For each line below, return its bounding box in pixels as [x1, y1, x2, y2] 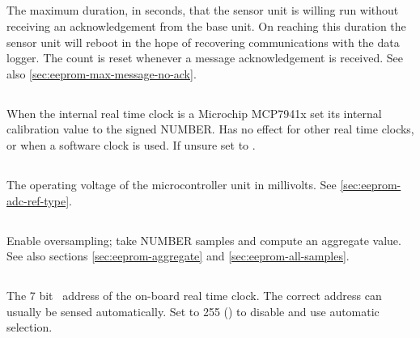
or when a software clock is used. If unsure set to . [6, 136, 256, 153]
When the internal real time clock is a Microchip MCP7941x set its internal [6, 104, 382, 121]
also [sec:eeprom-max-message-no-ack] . [6, 65, 197, 82]
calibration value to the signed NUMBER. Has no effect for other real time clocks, [6, 120, 414, 137]
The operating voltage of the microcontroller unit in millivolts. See [6, 175, 337, 192]
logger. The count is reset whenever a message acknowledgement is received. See [6, 49, 404, 66]
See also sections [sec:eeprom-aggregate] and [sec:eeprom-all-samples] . [6, 247, 350, 264]
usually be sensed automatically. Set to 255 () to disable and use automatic [6, 302, 380, 319]
